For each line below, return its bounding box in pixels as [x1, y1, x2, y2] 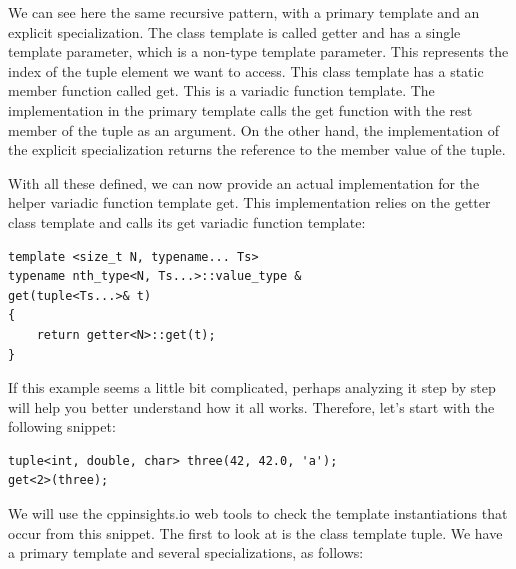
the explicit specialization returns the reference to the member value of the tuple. [8, 139, 506, 160]
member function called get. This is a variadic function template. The [8, 80, 435, 101]
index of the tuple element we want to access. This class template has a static [8, 60, 484, 81]
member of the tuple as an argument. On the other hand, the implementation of [8, 119, 499, 140]
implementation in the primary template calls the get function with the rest [8, 99, 473, 120]
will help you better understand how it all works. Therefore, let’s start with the [8, 396, 495, 417]
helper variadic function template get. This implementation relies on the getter [8, 192, 491, 213]
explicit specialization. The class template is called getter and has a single [8, 21, 461, 42]
